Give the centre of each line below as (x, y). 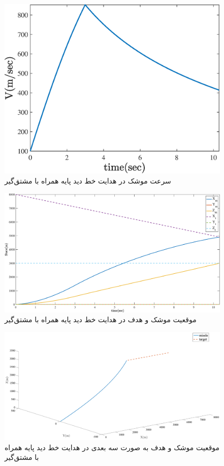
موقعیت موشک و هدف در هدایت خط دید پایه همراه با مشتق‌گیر (101, 319)
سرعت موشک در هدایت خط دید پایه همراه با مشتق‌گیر (88, 180)
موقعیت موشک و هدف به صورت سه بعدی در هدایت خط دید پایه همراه (112, 447)
